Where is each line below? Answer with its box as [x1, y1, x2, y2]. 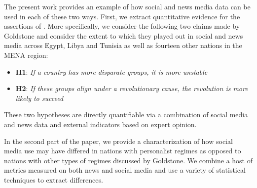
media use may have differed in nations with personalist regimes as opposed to [4, 145, 241, 156]
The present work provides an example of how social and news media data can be [4, 1, 251, 11]
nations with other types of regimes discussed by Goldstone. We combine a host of [4, 155, 253, 165]
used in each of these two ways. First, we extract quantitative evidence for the [4, 11, 240, 21]
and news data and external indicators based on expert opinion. [4, 119, 197, 129]
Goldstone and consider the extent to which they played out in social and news [4, 30, 243, 41]
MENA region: [4, 49, 48, 60]
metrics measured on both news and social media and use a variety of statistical [4, 165, 246, 175]
